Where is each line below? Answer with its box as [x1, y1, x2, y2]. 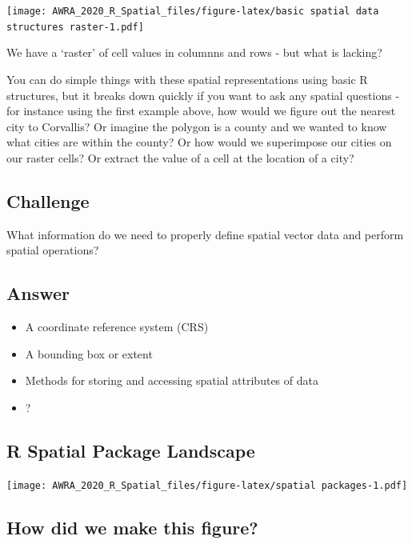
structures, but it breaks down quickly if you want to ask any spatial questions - [6, 86, 400, 103]
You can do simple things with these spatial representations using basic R [6, 70, 368, 87]
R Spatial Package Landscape [6, 438, 255, 462]
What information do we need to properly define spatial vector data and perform [6, 226, 404, 242]
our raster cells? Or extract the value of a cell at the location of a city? [6, 149, 354, 166]
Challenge [6, 188, 90, 213]
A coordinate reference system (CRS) [25, 318, 209, 335]
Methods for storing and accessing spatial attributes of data [25, 372, 318, 389]
